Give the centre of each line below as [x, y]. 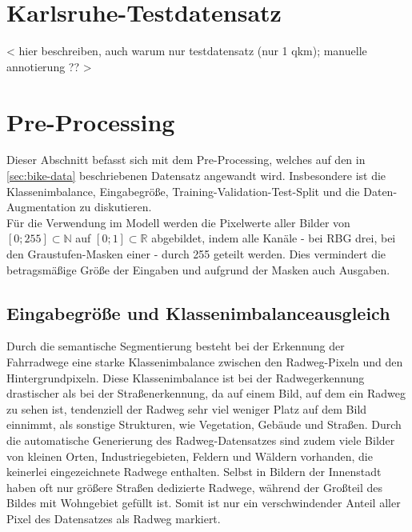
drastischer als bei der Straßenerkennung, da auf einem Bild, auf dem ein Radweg [206, 393]
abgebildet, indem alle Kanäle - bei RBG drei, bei [274, 238]
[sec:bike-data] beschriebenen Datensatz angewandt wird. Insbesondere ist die [196, 176]
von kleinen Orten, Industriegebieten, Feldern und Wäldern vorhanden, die [190, 456]
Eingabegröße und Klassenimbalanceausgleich [198, 312]
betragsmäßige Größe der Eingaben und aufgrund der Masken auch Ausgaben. [198, 269]
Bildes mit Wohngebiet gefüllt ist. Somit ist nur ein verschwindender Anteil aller [204, 503]
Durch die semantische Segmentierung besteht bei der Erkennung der [176, 346]
